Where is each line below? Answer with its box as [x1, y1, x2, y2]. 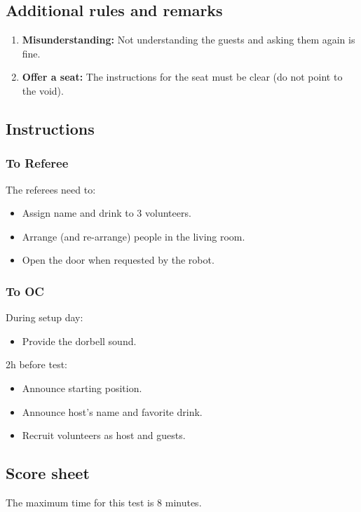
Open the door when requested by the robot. [22, 252, 214, 267]
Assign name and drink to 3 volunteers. [22, 206, 191, 220]
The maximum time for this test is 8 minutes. [6, 494, 202, 509]
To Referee [6, 154, 69, 172]
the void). [22, 83, 64, 97]
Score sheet [6, 462, 90, 484]
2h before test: [6, 357, 68, 372]
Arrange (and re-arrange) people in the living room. [22, 229, 245, 243]
